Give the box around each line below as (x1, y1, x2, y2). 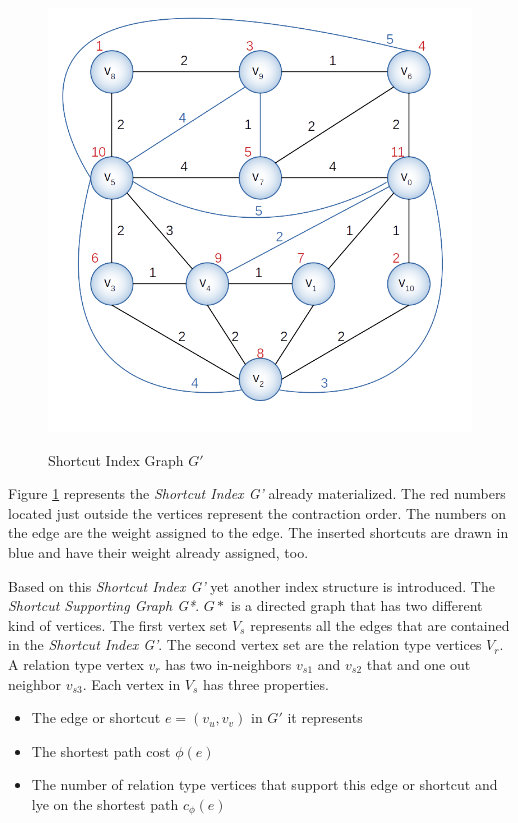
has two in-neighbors (165, 653, 292, 674)
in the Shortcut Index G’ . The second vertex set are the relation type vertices (8, 634, 482, 655)
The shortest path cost (31, 740, 171, 761)
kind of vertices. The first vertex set (8, 614, 228, 635)
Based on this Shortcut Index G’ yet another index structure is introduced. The (8, 575, 495, 596)
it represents (287, 707, 363, 728)
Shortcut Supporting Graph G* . (8, 595, 200, 616)
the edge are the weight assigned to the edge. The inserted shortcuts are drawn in (8, 522, 509, 543)
